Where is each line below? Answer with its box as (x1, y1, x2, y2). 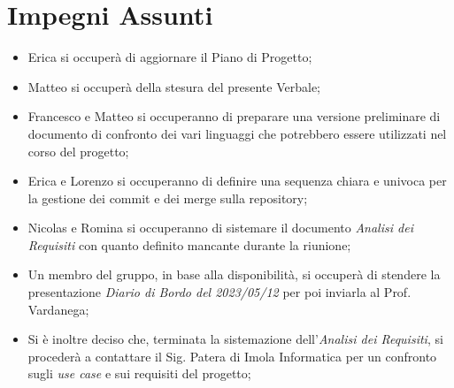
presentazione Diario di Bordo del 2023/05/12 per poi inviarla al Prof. (27, 283, 412, 301)
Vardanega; (27, 300, 89, 318)
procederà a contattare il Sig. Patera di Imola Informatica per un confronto (27, 346, 437, 365)
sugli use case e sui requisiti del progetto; (27, 364, 251, 383)
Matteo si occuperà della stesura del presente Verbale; (27, 77, 321, 95)
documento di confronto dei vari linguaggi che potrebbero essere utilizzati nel (27, 124, 447, 142)
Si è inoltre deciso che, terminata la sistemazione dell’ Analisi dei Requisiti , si (27, 330, 443, 348)
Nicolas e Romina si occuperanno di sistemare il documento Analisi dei (27, 218, 413, 237)
